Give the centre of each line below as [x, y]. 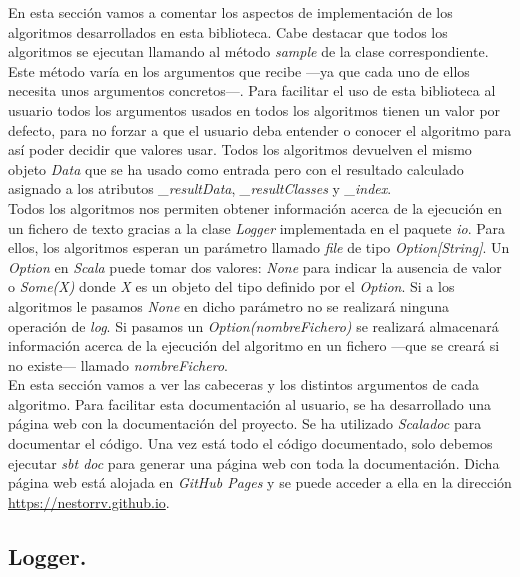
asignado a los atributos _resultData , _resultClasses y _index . [200, 188]
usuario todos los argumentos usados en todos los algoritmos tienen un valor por [254, 109]
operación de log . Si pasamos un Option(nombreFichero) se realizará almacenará [253, 325]
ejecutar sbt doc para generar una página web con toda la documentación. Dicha [254, 462]
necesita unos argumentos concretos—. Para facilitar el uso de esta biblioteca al [252, 90]
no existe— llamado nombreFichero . [118, 364]
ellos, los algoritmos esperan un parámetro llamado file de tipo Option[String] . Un [259, 247]
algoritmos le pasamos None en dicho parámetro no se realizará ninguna [229, 305]
